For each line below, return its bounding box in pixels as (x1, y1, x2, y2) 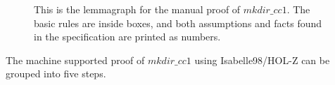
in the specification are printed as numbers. (34, 29, 221, 44)
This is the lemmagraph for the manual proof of (34, 2, 241, 16)
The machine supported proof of (6, 52, 145, 67)
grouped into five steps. (6, 66, 106, 81)
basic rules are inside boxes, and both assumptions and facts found (34, 15, 322, 30)
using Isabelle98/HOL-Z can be (194, 52, 330, 67)
